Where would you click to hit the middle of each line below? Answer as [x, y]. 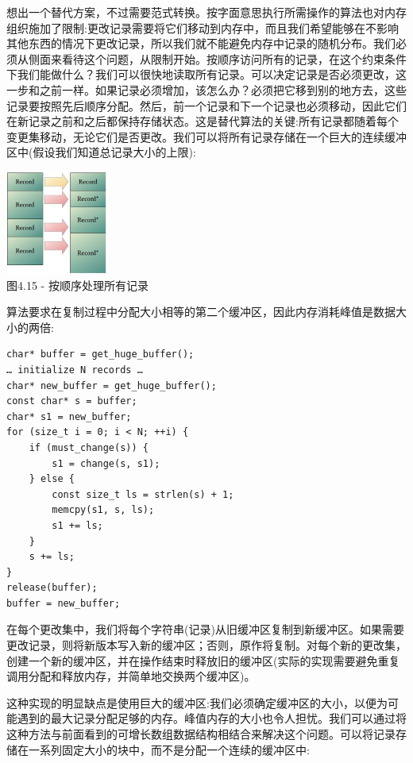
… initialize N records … [75, 370]
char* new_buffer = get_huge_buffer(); [112, 385]
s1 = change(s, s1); [106, 463]
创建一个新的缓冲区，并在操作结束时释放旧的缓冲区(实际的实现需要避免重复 [203, 660]
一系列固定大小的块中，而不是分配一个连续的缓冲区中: [169, 749]
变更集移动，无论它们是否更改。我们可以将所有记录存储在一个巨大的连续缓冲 [206, 136]
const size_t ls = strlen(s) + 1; [143, 494]
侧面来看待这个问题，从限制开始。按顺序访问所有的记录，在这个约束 [206, 58]
